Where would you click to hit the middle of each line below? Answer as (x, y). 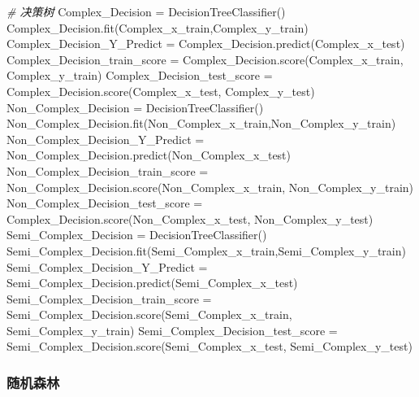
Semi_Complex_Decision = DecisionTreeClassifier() (137, 235)
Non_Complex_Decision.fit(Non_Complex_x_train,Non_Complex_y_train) (201, 123)
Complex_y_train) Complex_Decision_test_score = (140, 75)
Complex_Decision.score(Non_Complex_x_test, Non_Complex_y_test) (190, 218)
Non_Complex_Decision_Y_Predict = (106, 139)
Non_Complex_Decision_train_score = (108, 170)
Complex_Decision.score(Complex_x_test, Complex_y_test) (161, 91)
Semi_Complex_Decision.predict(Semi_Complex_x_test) (152, 283)
